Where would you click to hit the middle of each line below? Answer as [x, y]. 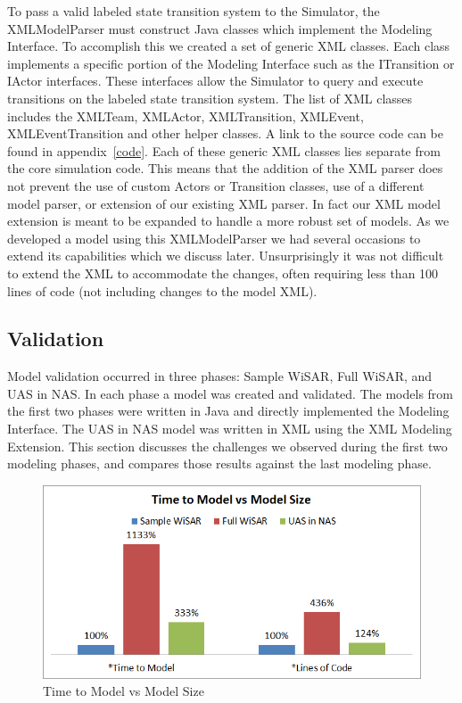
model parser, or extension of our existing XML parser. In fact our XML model [224, 203]
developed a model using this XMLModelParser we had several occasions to [214, 238]
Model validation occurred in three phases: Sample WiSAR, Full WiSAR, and [220, 376]
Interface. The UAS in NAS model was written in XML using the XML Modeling [230, 429]
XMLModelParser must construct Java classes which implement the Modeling [220, 28]
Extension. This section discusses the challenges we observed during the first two [227, 446]
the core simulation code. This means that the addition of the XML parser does [225, 168]
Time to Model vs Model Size [124, 691]
